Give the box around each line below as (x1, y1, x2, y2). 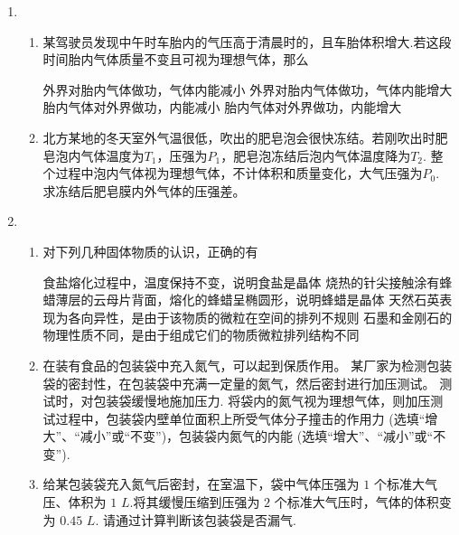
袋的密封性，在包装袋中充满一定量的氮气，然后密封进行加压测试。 (42, 373, 436, 392)
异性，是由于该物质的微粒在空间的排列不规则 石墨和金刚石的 (93, 307, 453, 326)
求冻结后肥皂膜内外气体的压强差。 (42, 181, 246, 200)
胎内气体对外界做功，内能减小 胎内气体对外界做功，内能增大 (42, 98, 402, 117)
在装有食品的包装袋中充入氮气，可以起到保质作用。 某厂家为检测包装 (42, 355, 453, 374)
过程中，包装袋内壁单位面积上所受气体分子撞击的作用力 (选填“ (55, 408, 426, 427)
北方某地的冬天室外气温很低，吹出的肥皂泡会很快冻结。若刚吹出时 (42, 127, 436, 146)
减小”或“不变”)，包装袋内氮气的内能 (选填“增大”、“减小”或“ (80, 427, 434, 446)
